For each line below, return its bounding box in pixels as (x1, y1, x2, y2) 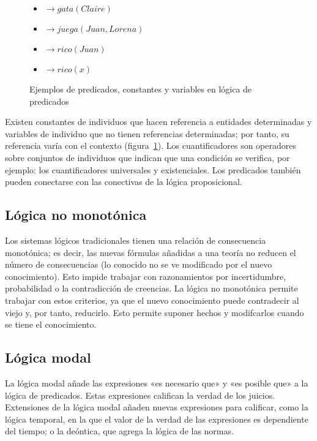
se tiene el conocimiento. (5, 318, 97, 331)
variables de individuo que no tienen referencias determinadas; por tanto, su (5, 127, 289, 140)
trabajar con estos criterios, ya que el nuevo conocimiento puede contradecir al (5, 293, 299, 306)
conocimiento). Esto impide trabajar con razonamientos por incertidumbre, (5, 269, 286, 282)
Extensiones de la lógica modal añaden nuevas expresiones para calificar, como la (5, 401, 308, 413)
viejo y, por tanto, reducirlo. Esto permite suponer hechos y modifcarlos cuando (5, 306, 304, 318)
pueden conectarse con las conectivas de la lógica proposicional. (5, 175, 242, 188)
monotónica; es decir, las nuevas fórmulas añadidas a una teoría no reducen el (5, 246, 296, 258)
